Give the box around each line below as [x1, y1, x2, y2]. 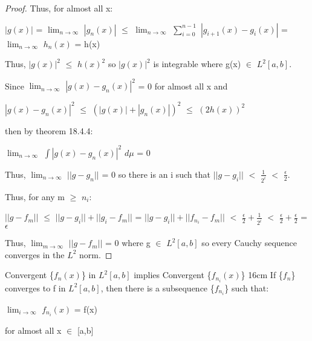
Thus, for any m [5, 190, 65, 203]
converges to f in [5, 281, 66, 294]
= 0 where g [105, 236, 151, 249]
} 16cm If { [241, 268, 283, 281]
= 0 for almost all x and [138, 79, 228, 92]
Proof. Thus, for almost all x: [5, 2, 113, 14]
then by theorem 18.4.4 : [5, 124, 93, 137]
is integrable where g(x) [153, 57, 241, 70]
